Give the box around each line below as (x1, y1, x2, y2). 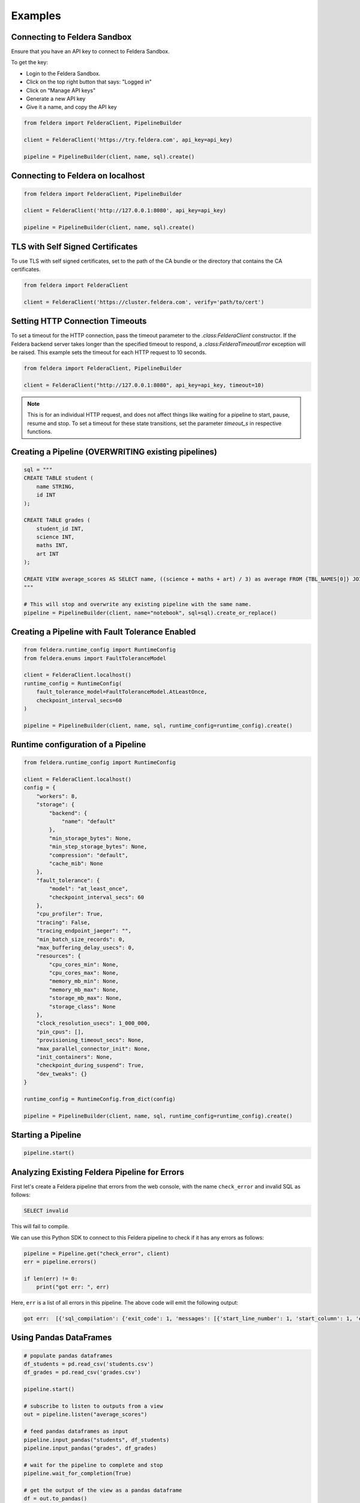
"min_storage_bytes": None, (49, 834, 132, 842)
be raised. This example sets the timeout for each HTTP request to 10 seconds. (11, 349, 207, 356)
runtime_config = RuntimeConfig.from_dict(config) (23, 1095, 176, 1103)
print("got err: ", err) (36, 1284, 110, 1291)
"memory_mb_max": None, (49, 986, 119, 993)
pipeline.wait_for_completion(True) (23, 1470, 132, 1477)
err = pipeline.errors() (23, 1258, 97, 1265)
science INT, (36, 534, 75, 540)
